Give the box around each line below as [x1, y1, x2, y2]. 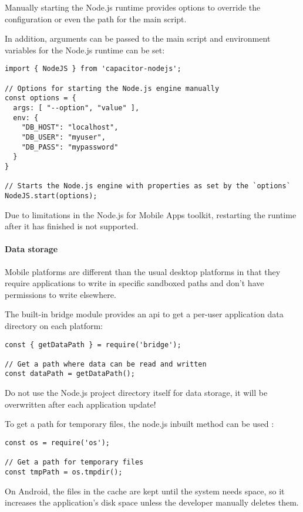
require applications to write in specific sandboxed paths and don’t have [5, 277, 264, 289]
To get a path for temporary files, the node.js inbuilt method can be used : [5, 418, 274, 430]
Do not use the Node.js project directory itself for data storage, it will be [5, 386, 268, 399]
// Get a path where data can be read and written [5, 360, 207, 368]
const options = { [5, 94, 76, 103]
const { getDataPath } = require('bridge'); [5, 340, 181, 349]
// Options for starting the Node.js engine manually [5, 84, 220, 93]
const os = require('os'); [5, 438, 110, 447]
